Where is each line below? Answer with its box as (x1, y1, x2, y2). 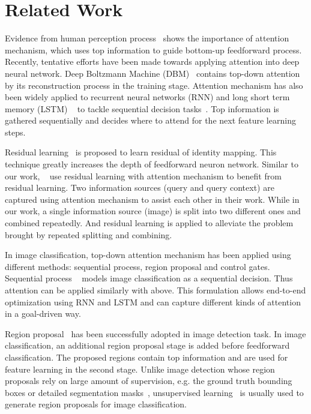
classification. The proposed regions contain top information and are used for (5, 350, 288, 363)
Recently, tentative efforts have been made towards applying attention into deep (5, 55, 300, 68)
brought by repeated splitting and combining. (5, 228, 172, 241)
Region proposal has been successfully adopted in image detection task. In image (5, 327, 306, 340)
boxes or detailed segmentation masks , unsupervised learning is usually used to (5, 386, 304, 398)
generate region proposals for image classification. (5, 398, 187, 410)
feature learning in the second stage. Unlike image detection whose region (5, 362, 275, 375)
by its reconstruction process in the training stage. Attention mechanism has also (5, 79, 303, 91)
